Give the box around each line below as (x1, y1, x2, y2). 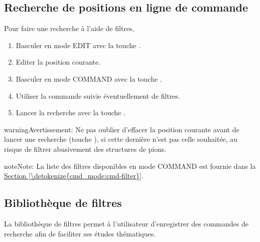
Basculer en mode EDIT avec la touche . (16, 40, 141, 50)
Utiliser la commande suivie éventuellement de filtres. (16, 90, 180, 101)
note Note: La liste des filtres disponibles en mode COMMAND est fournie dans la (4, 160, 256, 171)
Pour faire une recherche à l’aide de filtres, (4, 23, 135, 34)
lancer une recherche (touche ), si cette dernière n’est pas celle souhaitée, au (4, 134, 238, 144)
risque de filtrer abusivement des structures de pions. (4, 143, 167, 154)
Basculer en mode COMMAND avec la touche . (16, 73, 162, 84)
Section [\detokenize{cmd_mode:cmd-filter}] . (4, 170, 144, 181)
